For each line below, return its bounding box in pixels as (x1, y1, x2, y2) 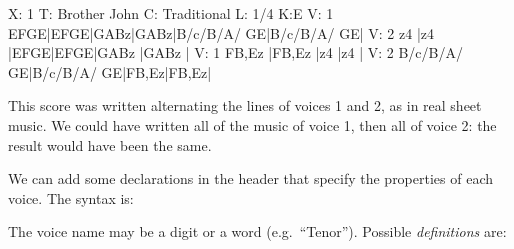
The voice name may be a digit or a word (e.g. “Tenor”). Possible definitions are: (8, 221, 507, 242)
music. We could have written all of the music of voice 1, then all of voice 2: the (8, 114, 497, 135)
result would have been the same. (8, 134, 212, 155)
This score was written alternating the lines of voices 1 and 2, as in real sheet (8, 95, 482, 116)
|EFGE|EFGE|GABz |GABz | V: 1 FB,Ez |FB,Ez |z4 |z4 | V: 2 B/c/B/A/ (8, 42, 463, 63)
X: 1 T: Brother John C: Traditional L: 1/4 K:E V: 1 (8, 3, 334, 23)
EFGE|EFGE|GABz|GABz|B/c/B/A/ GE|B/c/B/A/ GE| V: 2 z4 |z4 (8, 22, 435, 43)
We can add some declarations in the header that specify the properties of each (8, 168, 494, 189)
